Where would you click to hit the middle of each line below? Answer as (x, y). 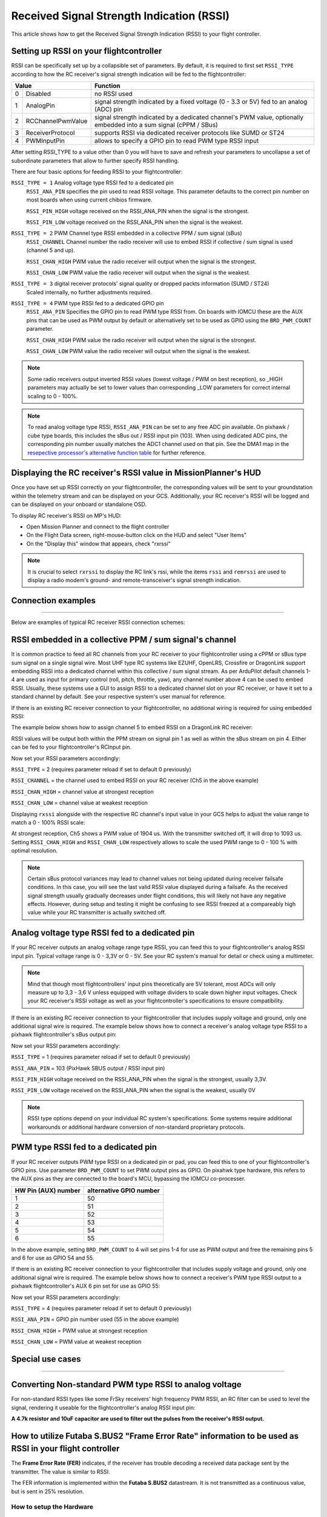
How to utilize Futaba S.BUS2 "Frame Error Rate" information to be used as (155, 1436)
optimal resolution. (34, 851)
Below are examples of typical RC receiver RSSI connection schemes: (98, 623)
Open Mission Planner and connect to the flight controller (98, 527)
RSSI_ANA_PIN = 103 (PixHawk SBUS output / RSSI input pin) (88, 1068)
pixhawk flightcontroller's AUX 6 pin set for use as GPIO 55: (86, 1286)
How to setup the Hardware (52, 1507)
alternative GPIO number (124, 1191)
